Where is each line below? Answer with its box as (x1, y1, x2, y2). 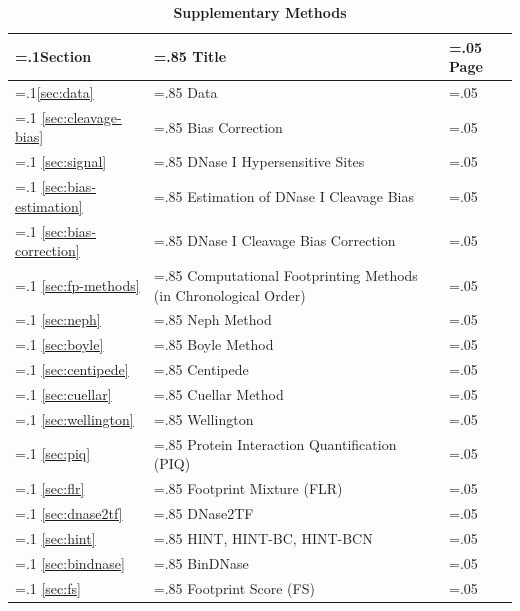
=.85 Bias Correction (153, 116, 283, 137)
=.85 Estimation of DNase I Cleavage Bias (153, 185, 414, 206)
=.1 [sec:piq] (15, 443, 91, 464)
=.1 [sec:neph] (15, 309, 101, 330)
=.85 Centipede (153, 359, 249, 380)
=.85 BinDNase (153, 552, 249, 573)
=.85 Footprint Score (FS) (153, 577, 315, 598)
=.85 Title (153, 46, 227, 67)
